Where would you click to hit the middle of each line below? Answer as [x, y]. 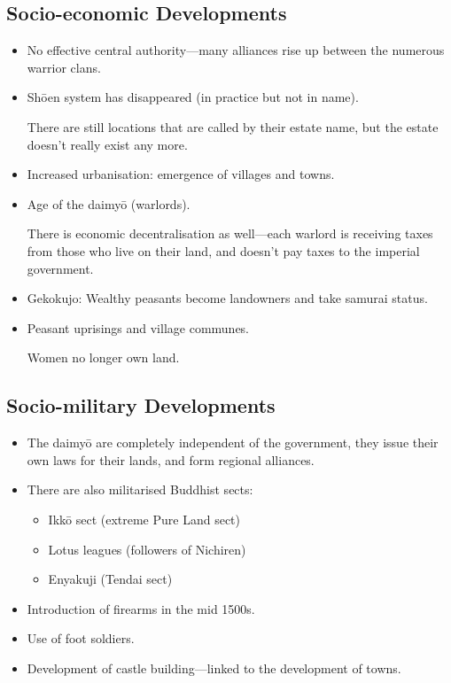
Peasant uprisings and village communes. [138, 327]
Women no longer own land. [103, 357]
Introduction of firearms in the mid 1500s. [141, 608]
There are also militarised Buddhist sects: [140, 489]
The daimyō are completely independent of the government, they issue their [233, 442]
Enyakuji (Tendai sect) [110, 579]
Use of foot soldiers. [81, 638]
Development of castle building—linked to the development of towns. [214, 667]
